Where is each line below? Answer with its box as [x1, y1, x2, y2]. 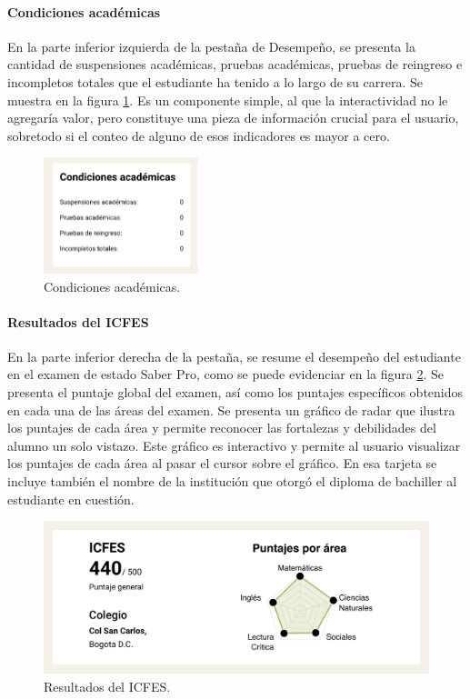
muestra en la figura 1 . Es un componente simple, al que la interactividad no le [7, 90, 448, 109]
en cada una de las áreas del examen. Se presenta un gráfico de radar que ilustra [7, 400, 455, 419]
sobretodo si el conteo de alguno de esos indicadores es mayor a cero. [7, 125, 390, 145]
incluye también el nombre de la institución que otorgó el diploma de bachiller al [7, 472, 457, 491]
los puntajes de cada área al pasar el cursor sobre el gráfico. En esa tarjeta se [7, 454, 437, 473]
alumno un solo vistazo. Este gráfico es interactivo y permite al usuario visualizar [7, 435, 461, 454]
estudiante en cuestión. [7, 489, 135, 508]
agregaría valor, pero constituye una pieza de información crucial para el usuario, [7, 108, 459, 127]
